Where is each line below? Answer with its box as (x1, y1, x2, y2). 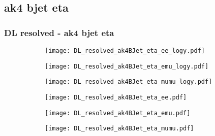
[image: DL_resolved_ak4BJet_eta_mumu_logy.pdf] (45, 78, 212, 86)
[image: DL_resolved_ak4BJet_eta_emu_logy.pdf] (45, 62, 209, 70)
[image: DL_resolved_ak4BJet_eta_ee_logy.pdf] (45, 47, 205, 54)
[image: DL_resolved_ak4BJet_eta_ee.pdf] (45, 93, 187, 101)
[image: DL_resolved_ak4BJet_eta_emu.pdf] (45, 109, 191, 117)
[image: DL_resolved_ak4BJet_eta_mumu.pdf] (45, 125, 194, 132)
